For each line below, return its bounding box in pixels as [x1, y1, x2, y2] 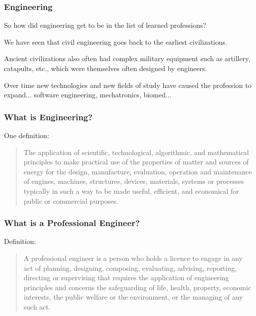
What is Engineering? [4, 110, 93, 123]
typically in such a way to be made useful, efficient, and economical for [23, 185, 239, 196]
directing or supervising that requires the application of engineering [23, 272, 229, 283]
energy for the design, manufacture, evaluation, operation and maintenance [23, 166, 252, 176]
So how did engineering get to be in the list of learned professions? [4, 20, 206, 30]
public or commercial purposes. [23, 195, 119, 206]
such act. [23, 301, 51, 312]
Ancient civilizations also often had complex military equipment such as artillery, [4, 53, 251, 64]
